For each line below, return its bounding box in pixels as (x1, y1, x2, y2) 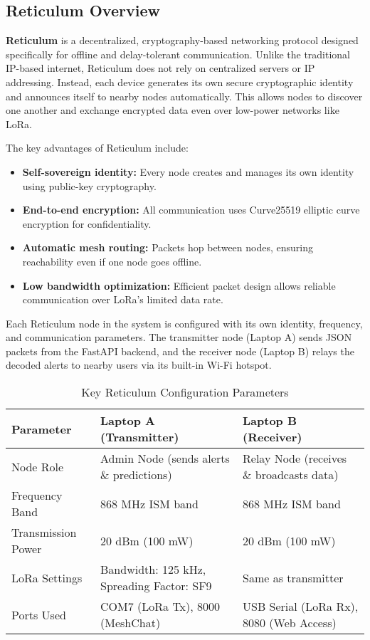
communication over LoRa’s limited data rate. (22, 292, 223, 307)
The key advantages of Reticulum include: (6, 140, 189, 155)
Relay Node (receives (243, 450, 347, 467)
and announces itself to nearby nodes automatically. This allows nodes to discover (6, 88, 363, 103)
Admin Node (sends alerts (100, 450, 230, 467)
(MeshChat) (100, 614, 161, 631)
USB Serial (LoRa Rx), (243, 598, 359, 615)
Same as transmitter (243, 569, 344, 586)
